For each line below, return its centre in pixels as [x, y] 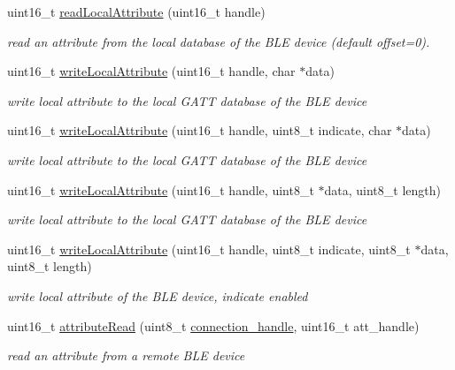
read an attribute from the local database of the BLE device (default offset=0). [219, 41]
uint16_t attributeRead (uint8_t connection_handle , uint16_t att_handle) [213, 325]
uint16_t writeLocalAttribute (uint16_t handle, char [151, 71]
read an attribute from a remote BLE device [126, 355]
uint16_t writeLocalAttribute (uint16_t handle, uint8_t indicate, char [200, 130]
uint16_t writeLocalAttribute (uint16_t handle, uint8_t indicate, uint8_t [209, 249]
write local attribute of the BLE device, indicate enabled [158, 295]
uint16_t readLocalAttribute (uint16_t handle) [136, 11]
